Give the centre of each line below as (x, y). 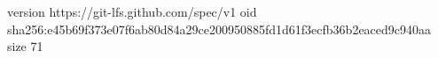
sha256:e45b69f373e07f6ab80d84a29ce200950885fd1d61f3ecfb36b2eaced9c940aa (219, 29)
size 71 (25, 46)
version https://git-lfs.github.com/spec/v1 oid (132, 11)
